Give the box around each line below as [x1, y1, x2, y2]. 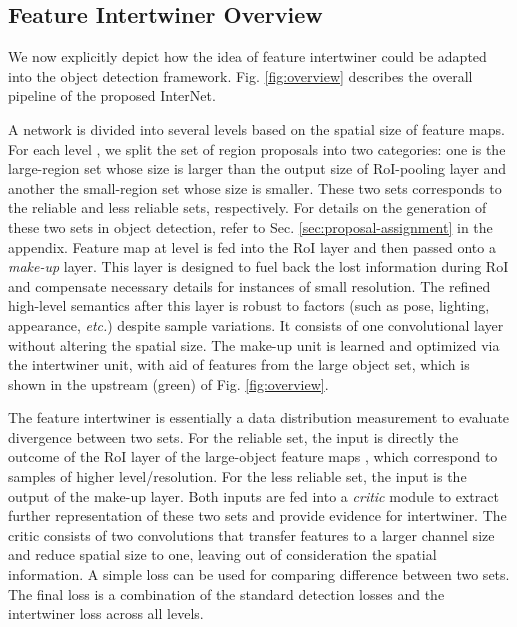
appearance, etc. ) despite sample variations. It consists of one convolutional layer [8, 314, 504, 335]
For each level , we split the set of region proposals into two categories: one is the [8, 138, 506, 159]
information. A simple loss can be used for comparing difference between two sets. [8, 564, 510, 585]
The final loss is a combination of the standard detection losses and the [8, 583, 445, 604]
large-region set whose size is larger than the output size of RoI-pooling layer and [8, 158, 507, 179]
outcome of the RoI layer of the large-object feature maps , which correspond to [8, 446, 498, 467]
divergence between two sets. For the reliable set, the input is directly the [8, 426, 459, 447]
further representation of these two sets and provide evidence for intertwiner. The [8, 505, 507, 526]
